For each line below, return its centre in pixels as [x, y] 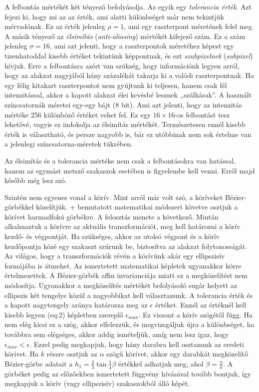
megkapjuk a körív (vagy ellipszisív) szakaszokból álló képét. [97, 383]
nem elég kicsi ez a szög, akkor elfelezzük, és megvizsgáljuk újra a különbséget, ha [129, 324]
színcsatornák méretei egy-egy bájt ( [60, 104]
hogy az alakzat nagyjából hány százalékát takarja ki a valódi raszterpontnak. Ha [129, 75]
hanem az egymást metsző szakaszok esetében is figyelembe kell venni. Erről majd [130, 170]
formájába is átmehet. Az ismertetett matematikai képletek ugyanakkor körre [123, 265]
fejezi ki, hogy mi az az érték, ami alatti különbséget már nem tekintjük [114, 16]
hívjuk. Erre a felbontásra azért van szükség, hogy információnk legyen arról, [122, 65]
